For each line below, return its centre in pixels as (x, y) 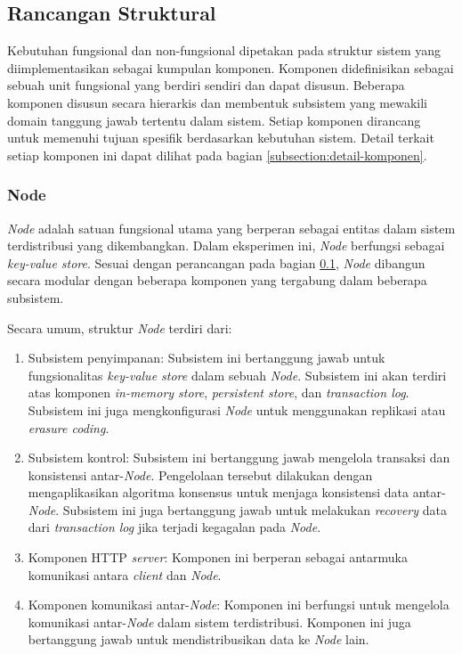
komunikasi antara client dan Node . (125, 574)
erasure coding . (69, 427)
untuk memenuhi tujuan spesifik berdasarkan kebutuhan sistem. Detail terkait (221, 138)
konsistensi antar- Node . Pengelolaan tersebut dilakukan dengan (200, 474)
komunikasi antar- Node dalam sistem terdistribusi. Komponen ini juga (219, 621)
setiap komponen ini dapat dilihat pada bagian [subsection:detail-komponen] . (217, 155)
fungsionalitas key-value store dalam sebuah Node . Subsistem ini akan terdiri (237, 375)
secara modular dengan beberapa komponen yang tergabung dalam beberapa (217, 280)
